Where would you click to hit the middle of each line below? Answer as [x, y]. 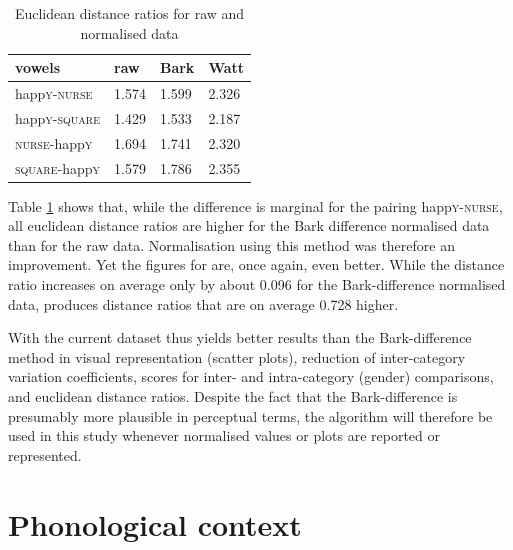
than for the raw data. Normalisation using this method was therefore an [231, 244]
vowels [38, 67]
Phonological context [155, 523]
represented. [45, 454]
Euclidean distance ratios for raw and [129, 13]
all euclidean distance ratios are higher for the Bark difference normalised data [249, 225]
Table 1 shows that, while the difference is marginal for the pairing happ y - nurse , [255, 205]
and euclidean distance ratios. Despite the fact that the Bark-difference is [233, 396]
